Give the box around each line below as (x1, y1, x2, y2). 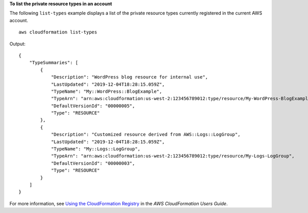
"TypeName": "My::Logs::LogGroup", (51, 146, 141, 152)
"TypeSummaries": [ (29, 60, 79, 66)
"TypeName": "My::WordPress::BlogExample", (51, 88, 162, 94)
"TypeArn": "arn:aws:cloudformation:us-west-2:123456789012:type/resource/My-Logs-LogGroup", (51, 153, 295, 159)
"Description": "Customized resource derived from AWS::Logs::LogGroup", (51, 131, 241, 138)
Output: (9, 41, 26, 47)
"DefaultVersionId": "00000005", (51, 103, 136, 109)
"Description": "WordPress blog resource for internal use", (51, 74, 208, 80)
